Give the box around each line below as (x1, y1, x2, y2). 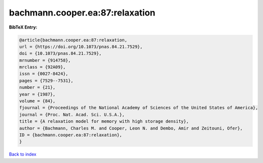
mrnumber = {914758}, (19, 57, 71, 63)
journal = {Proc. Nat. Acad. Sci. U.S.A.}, (19, 112, 125, 117)
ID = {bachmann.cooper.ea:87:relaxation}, (19, 132, 122, 138)
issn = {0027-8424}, (19, 71, 68, 77)
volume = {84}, (19, 98, 56, 104)
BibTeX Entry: (9, 24, 38, 30)
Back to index (9, 151, 37, 157)
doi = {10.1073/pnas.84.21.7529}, (19, 51, 102, 56)
